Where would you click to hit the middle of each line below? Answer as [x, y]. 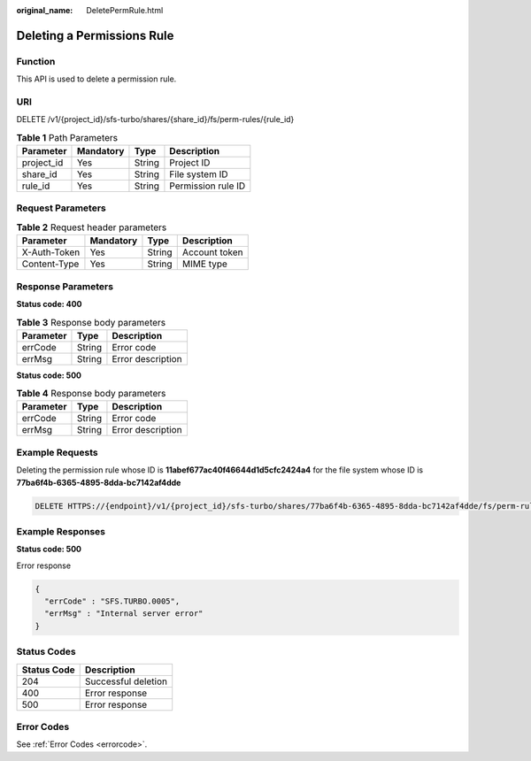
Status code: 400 [49, 304]
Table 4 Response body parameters [91, 394]
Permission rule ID [208, 186]
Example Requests [57, 452]
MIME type [204, 264]
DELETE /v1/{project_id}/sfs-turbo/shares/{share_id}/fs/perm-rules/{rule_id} [155, 119]
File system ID [199, 174]
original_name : [45, 10]
